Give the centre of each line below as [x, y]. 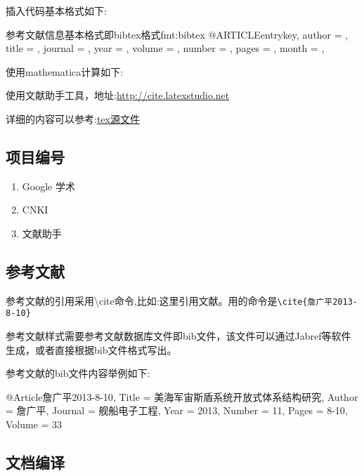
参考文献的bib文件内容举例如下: [78, 373]
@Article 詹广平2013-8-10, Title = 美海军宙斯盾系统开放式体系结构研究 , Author [182, 396]
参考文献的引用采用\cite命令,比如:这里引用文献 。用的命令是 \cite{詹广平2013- [182, 300]
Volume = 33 [34, 424]
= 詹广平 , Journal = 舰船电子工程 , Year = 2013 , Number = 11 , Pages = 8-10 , [177, 410]
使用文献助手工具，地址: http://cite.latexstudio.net [118, 95]
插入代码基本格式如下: [56, 11]
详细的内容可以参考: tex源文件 [73, 118]
